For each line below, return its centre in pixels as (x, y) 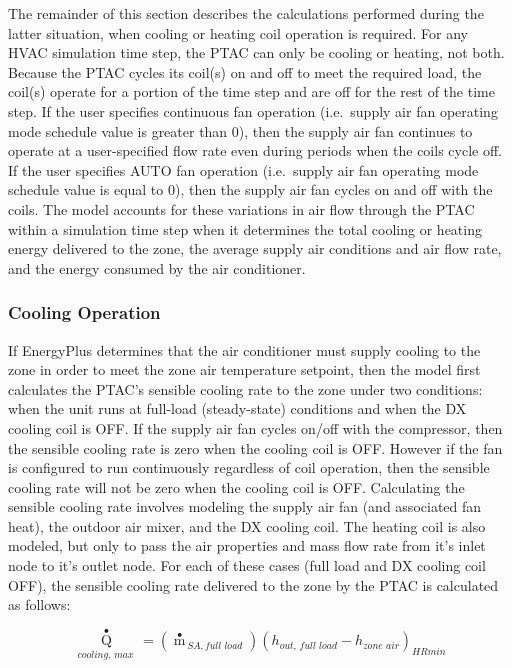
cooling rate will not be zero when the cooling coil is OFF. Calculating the (236, 486)
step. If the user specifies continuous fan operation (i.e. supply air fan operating (253, 110)
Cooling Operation (84, 312)
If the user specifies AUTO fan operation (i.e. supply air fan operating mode (243, 169)
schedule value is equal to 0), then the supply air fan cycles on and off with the (250, 189)
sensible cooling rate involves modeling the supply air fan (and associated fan (245, 506)
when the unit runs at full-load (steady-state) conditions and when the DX (237, 408)
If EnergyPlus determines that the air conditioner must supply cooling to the (244, 349)
